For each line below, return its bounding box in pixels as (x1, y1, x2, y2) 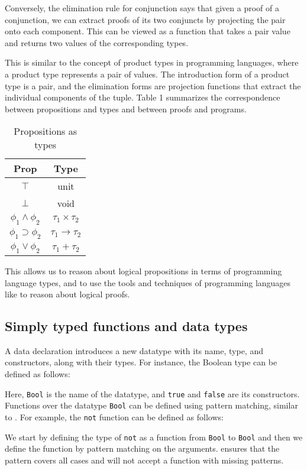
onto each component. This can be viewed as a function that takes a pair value (5, 25, 290, 37)
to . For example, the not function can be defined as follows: (5, 410, 224, 423)
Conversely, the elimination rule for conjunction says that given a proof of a (5, 2, 279, 14)
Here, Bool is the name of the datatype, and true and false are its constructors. (5, 387, 300, 400)
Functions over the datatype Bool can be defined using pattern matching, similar (5, 399, 298, 411)
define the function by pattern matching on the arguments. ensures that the (5, 442, 280, 455)
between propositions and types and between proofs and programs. (5, 102, 247, 115)
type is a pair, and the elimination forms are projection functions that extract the (5, 79, 301, 92)
